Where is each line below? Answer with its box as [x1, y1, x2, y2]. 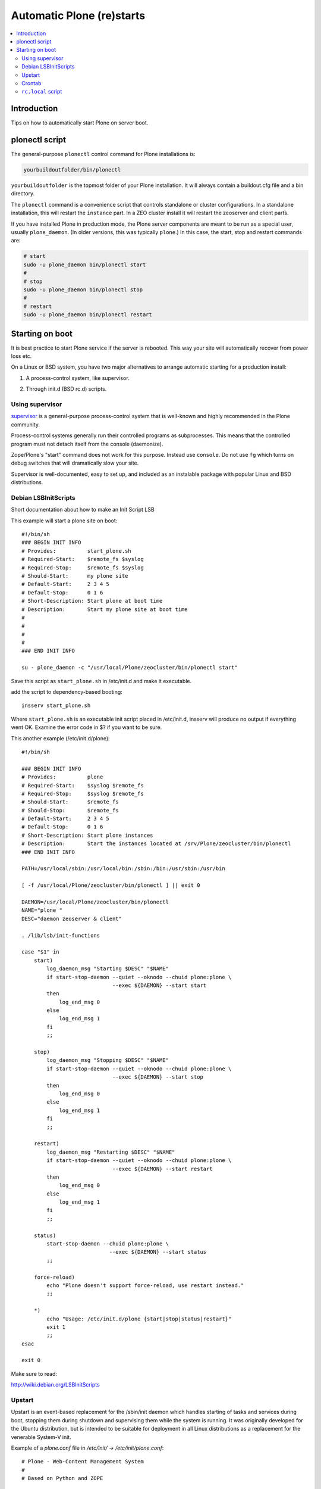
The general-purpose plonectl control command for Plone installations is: [11, 151, 196, 158]
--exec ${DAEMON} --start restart [112, 1165, 213, 1172]
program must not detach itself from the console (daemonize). [11, 440, 163, 447]
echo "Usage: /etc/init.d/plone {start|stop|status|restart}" [46, 1315, 232, 1322]
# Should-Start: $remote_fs [21, 799, 119, 805]
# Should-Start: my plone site [21, 572, 128, 579]
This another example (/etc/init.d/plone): [11, 734, 110, 742]
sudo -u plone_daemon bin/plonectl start [23, 261, 146, 268]
